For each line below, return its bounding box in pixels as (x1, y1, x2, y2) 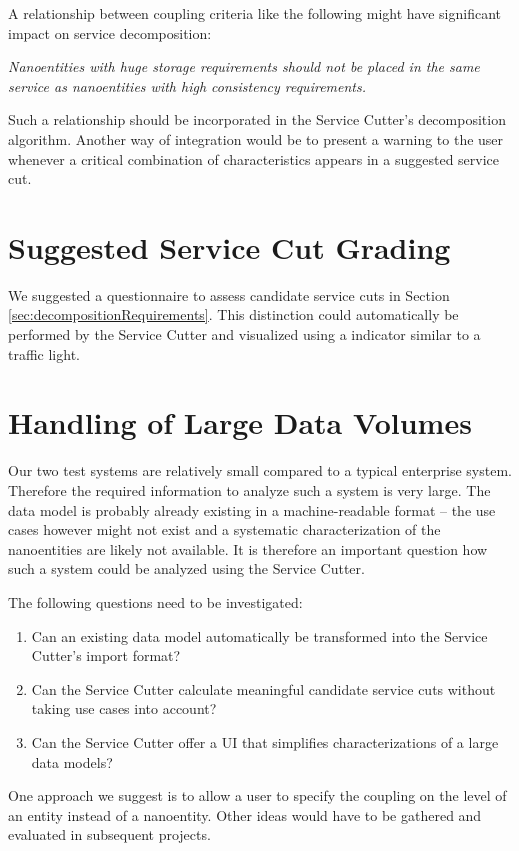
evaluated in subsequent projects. (8, 824, 211, 845)
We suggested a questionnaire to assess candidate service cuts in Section (8, 284, 450, 305)
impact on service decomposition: (8, 22, 212, 43)
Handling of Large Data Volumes (8, 402, 472, 443)
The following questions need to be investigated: (8, 591, 303, 612)
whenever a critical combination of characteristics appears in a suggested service (8, 148, 500, 169)
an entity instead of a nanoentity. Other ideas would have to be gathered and (8, 804, 482, 825)
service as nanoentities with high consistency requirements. (8, 75, 367, 96)
